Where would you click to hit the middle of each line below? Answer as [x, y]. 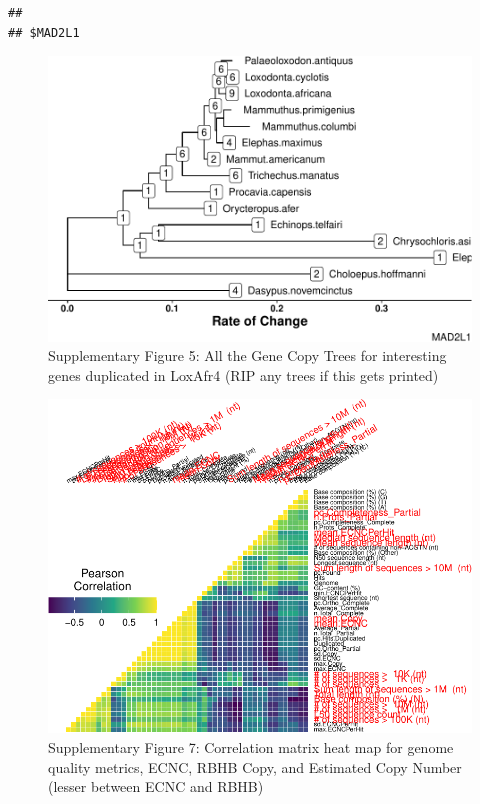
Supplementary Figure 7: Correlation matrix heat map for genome [251, 746]
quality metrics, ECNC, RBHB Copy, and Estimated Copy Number [255, 766]
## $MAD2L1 [44, 32]
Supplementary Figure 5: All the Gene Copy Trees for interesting [247, 355]
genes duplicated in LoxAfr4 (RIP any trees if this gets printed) [243, 374]
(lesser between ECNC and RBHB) [156, 786]
